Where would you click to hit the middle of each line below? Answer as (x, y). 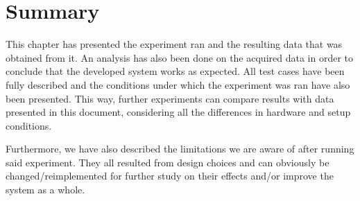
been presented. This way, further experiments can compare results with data (170, 98)
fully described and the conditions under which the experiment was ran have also (178, 84)
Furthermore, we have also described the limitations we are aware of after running (180, 149)
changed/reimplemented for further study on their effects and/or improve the (170, 176)
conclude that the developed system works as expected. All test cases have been (175, 71)
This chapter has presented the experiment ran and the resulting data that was (174, 44)
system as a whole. (45, 190)
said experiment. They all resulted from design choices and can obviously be (168, 162)
